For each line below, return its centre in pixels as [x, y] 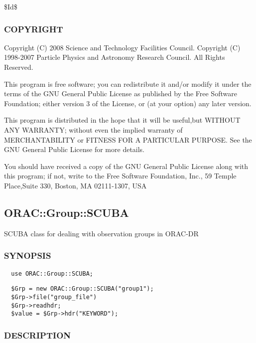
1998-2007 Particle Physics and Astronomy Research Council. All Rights [115, 57]
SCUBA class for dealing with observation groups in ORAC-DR [101, 233]
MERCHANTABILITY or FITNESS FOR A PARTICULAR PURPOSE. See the [128, 139]
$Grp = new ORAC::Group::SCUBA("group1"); [82, 289]
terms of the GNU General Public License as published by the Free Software [121, 93]
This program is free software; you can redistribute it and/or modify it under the [128, 84]
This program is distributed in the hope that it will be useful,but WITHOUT [122, 120]
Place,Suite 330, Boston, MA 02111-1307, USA [75, 185]
